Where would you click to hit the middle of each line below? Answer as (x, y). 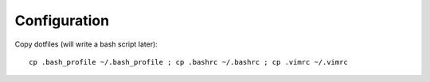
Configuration (62, 20)
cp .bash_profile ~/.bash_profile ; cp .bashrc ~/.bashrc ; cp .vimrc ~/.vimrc (188, 62)
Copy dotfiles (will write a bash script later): (86, 44)
